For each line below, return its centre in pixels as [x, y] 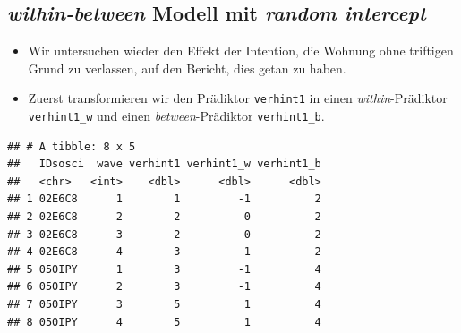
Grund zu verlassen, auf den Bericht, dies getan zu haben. [187, 68]
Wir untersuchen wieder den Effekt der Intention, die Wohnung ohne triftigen [241, 51]
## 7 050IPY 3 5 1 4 [164, 305]
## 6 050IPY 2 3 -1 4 [164, 287]
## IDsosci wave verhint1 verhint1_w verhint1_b [164, 164]
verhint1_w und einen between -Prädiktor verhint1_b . [176, 116]
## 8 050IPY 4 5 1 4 [164, 322]
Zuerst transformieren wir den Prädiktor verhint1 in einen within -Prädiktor [238, 98]
